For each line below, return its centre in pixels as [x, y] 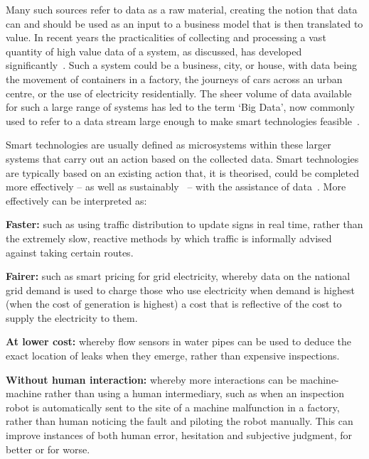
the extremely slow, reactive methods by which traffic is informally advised [169, 238]
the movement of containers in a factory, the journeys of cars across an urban [174, 79]
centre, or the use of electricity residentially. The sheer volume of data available [179, 93]
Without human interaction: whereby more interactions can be [151, 379]
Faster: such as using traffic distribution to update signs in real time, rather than [184, 224]
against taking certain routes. [70, 252]
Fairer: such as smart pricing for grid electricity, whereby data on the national [178, 276]
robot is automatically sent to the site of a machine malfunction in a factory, [173, 407]
